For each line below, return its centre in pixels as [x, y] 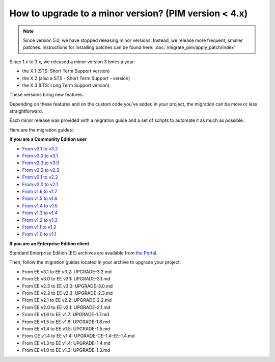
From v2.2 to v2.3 [41, 170]
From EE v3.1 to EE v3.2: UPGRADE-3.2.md [67, 271]
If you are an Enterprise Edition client [49, 243]
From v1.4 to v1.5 [40, 205]
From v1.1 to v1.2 [39, 227]
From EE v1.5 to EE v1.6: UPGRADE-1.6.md [66, 322]
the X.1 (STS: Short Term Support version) [66, 71]
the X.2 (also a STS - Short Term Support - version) [76, 78]
